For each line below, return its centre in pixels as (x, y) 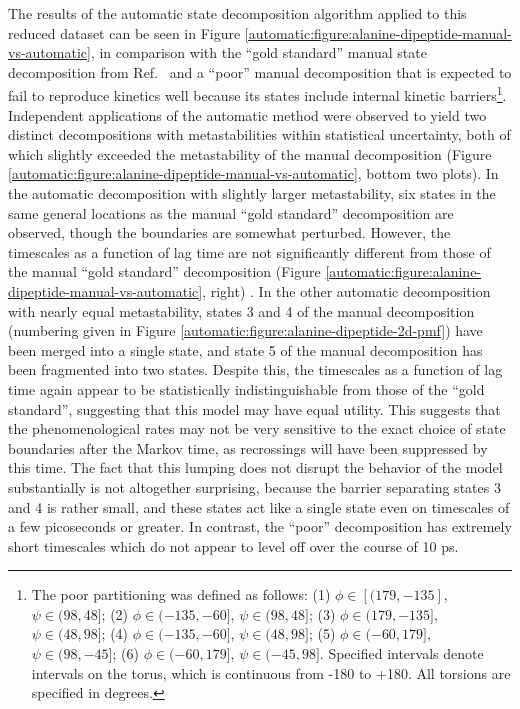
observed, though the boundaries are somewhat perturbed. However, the (229, 232)
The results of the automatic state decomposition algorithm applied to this (237, 13)
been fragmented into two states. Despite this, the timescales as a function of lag (255, 369)
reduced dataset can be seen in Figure (124, 32)
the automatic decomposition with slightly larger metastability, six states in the (252, 193)
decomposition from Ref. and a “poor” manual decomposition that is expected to (260, 71)
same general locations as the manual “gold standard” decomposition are (231, 212)
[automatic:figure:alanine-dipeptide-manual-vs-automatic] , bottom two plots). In (253, 173)
